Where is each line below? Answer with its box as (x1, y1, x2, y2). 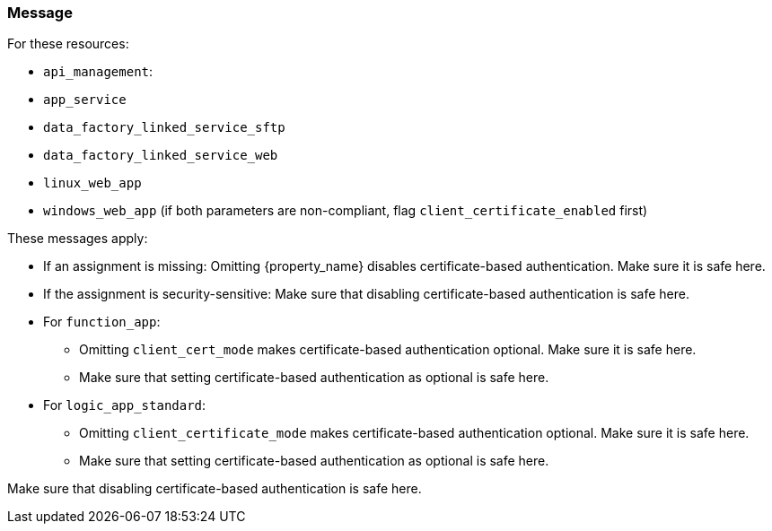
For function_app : (43, 314, 161, 330)
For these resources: (7, 36, 129, 52)
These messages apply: (7, 231, 148, 247)
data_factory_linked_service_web (43, 148, 278, 163)
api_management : (43, 64, 154, 80)
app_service (43, 92, 127, 108)
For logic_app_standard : (43, 397, 206, 413)
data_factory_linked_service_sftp (43, 120, 285, 135)
